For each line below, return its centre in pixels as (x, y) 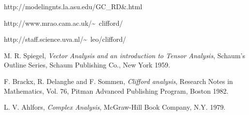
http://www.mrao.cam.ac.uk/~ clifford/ (63, 23)
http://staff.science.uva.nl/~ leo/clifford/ (65, 39)
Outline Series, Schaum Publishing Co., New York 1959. (87, 65)
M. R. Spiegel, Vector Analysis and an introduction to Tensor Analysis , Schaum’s (124, 55)
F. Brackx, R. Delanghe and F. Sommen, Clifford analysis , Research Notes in (118, 81)
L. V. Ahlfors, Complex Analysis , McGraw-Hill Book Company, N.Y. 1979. (115, 107)
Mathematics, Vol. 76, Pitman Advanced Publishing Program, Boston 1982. (116, 90)
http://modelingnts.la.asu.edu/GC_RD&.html (73, 6)
